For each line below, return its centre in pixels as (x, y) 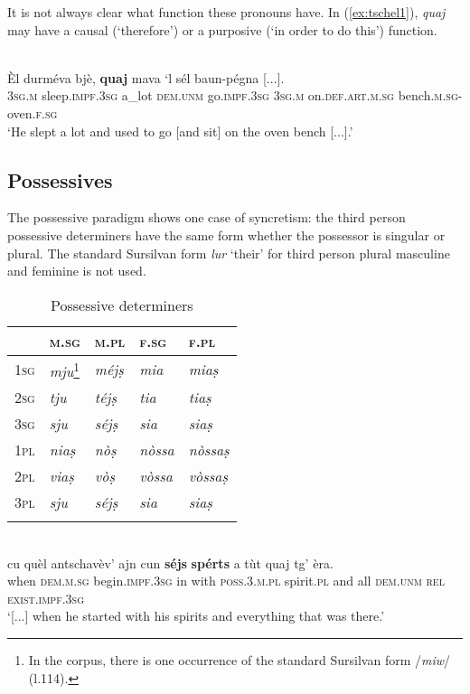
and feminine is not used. (77, 271)
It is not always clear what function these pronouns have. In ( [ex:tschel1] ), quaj (226, 12)
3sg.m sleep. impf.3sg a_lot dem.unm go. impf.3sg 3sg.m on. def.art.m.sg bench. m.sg (233, 95)
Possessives (60, 179)
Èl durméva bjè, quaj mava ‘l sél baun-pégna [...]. (146, 77)
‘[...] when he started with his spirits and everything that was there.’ (196, 616)
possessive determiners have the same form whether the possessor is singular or (226, 234)
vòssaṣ (208, 476)
